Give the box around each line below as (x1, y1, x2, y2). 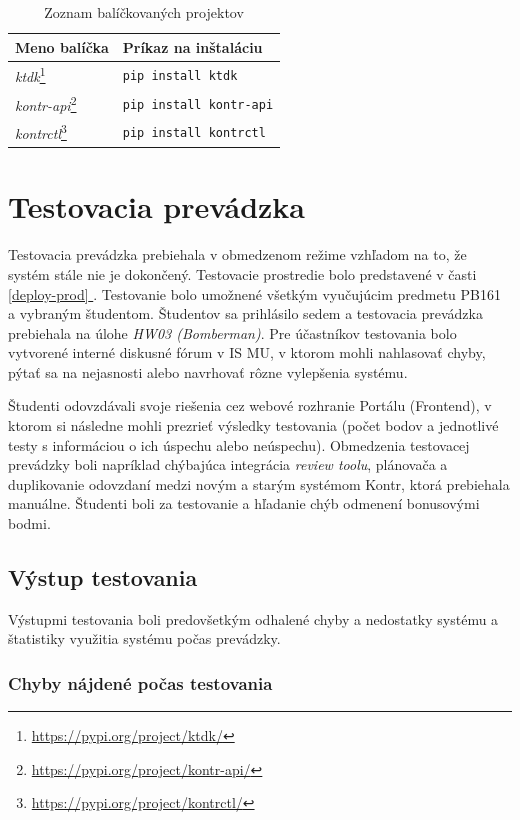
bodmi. (8, 513, 51, 534)
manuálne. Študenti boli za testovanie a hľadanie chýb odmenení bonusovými (8, 493, 480, 514)
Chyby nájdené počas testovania (8, 670, 273, 695)
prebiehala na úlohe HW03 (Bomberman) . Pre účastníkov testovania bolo (8, 322, 457, 343)
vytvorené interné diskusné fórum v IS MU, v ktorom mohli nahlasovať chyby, (8, 342, 486, 363)
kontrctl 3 (15, 120, 67, 144)
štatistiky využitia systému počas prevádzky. (8, 628, 281, 649)
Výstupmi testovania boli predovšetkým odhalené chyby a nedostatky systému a (8, 608, 499, 629)
